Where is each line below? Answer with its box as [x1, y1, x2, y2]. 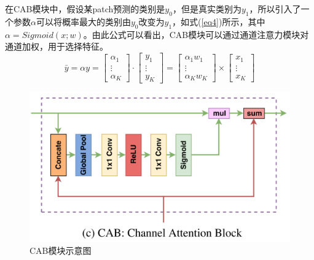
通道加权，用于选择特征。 [5, 40, 108, 53]
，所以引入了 [249, 2, 301, 15]
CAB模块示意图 [29, 243, 92, 256]
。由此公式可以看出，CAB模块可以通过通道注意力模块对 [83, 28, 309, 40]
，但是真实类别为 [172, 2, 241, 15]
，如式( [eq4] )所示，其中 [172, 15, 265, 28]
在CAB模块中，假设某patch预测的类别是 [5, 2, 165, 15]
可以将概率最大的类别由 [36, 15, 131, 28]
